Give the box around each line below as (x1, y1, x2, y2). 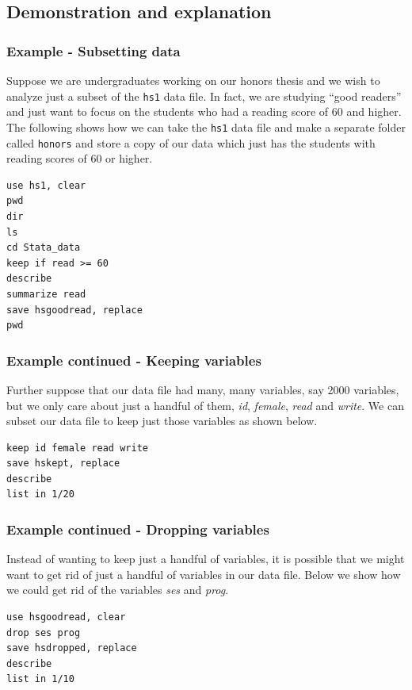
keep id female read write (6, 442, 148, 454)
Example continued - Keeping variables (6, 350, 261, 370)
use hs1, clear (6, 179, 86, 191)
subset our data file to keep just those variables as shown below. (6, 412, 318, 429)
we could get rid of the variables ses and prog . (6, 581, 229, 598)
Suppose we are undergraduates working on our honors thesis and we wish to (6, 72, 380, 88)
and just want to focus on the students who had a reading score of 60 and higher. (6, 103, 402, 120)
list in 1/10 (6, 673, 74, 685)
